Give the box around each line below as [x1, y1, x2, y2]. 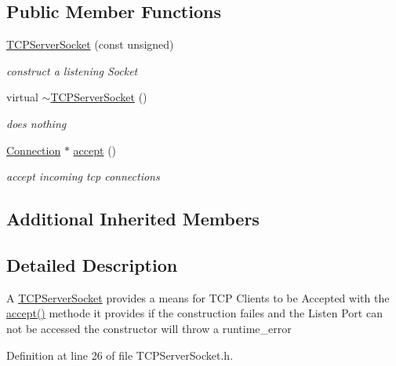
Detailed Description [6, 252, 178, 276]
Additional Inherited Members [6, 207, 260, 231]
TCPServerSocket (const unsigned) [6, 36, 174, 53]
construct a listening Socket [6, 62, 138, 79]
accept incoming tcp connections [6, 168, 160, 185]
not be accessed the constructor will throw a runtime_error [6, 320, 292, 336]
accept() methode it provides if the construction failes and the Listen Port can [6, 305, 383, 321]
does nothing [6, 115, 67, 131]
